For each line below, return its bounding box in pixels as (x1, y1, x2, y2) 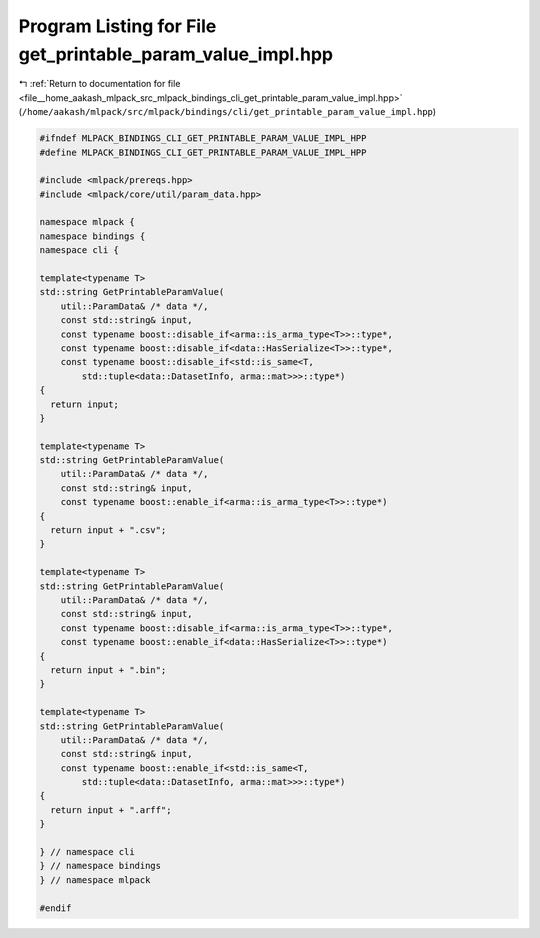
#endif (39, 902, 72, 914)
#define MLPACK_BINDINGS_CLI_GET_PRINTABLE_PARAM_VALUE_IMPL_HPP (39, 146, 367, 158)
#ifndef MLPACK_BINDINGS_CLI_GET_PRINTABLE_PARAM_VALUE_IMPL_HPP (39, 133, 367, 144)
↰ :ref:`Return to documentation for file (18, 78, 181, 90)
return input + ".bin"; (50, 664, 167, 675)
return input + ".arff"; (50, 804, 172, 815)
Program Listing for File (18, 15, 217, 37)
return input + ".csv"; (50, 525, 167, 536)
